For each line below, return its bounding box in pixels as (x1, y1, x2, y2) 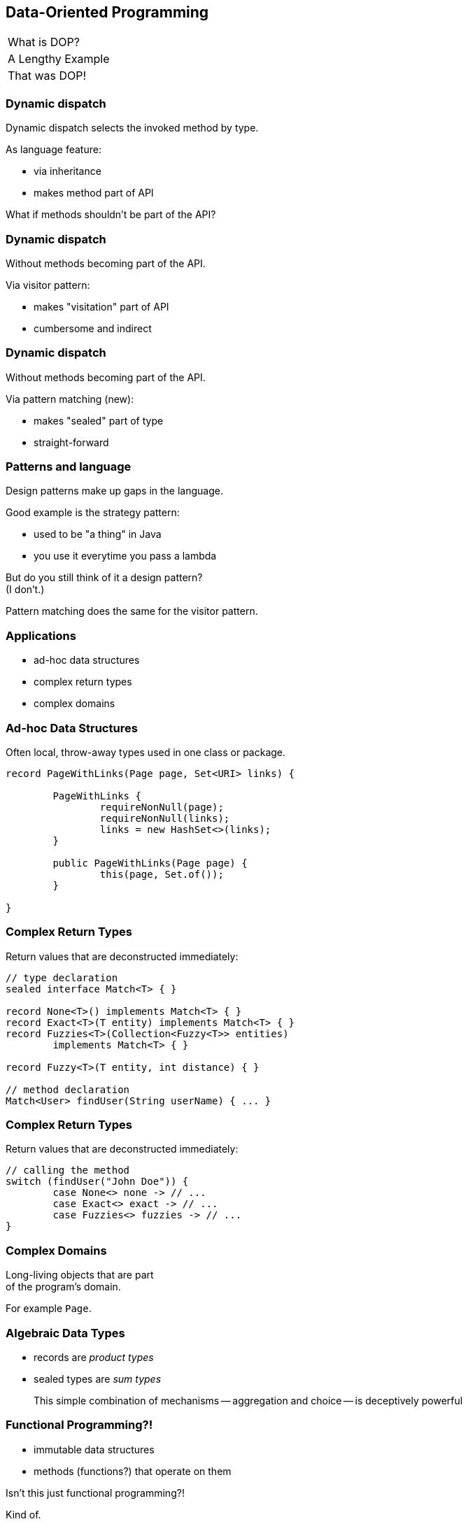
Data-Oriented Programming (6, 3, 209, 21)
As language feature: (6, 143, 101, 156)
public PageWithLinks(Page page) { (52, 857, 248, 869)
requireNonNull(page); (99, 801, 224, 813)
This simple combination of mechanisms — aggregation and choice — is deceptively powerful (34, 1394, 463, 1407)
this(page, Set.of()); (99, 868, 224, 880)
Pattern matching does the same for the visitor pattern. (6, 605, 258, 618)
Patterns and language (6, 460, 132, 474)
